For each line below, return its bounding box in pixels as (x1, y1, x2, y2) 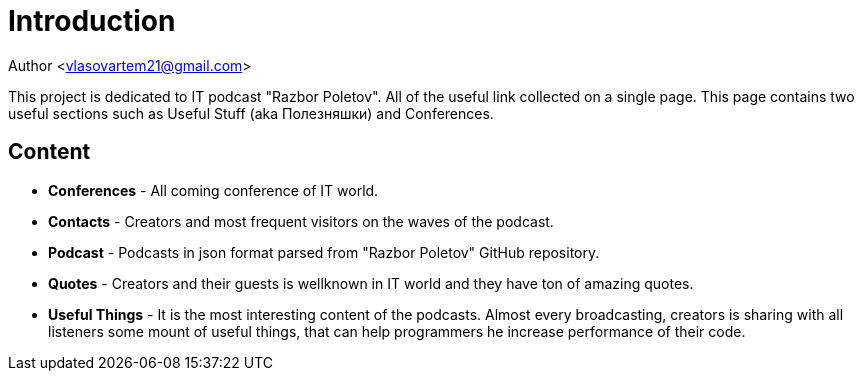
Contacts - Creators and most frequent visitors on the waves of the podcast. (48, 212, 554, 230)
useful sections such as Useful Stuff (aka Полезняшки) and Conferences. (8, 104, 494, 122)
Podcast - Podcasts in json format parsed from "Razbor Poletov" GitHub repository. (48, 243, 600, 261)
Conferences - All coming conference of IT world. (48, 181, 379, 199)
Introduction (8, 4, 176, 38)
